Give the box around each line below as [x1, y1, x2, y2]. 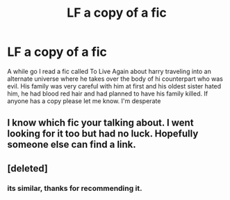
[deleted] [7, 162, 49, 174]
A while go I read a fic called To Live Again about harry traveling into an [7, 67, 212, 75]
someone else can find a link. [7, 139, 137, 151]
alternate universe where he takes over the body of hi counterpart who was [7, 75, 224, 83]
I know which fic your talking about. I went [7, 117, 194, 129]
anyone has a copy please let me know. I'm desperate [7, 96, 161, 105]
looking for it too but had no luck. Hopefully [7, 128, 199, 140]
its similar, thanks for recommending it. [7, 183, 142, 193]
